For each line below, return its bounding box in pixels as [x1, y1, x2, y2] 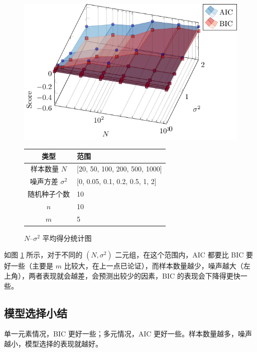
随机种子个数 [28, 189, 70, 199]
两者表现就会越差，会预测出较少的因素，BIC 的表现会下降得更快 [28, 271, 240, 281]
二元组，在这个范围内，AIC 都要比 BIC [115, 249, 244, 260]
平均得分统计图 [42, 232, 92, 243]
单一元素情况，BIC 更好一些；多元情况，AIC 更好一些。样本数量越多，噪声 [4, 328, 252, 339]
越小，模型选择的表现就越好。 [4, 338, 102, 348]
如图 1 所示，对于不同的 [4, 249, 83, 260]
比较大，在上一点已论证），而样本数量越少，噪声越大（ [64, 260, 243, 271]
